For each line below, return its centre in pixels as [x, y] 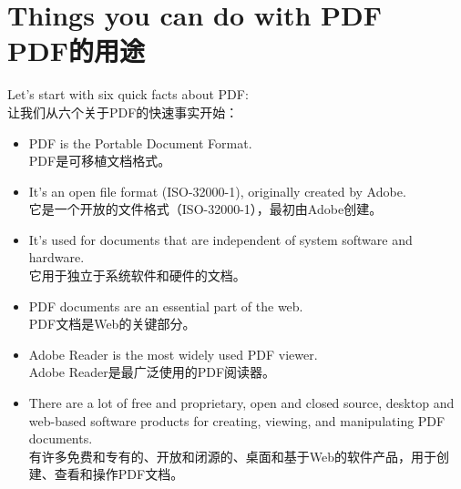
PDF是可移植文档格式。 [100, 161]
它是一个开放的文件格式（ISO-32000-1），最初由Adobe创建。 [205, 209]
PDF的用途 [76, 51]
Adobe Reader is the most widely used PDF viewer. [173, 354]
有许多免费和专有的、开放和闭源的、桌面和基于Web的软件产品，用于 [233, 456]
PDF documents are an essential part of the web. [166, 306]
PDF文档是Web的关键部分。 [112, 324]
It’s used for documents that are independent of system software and [220, 239]
